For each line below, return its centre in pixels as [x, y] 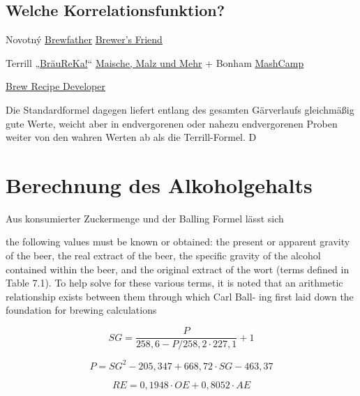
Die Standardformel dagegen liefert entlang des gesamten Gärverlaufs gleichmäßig [180, 109]
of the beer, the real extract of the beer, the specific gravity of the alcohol [163, 256]
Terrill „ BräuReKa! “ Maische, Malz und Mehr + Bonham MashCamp [155, 62]
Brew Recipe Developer [55, 86]
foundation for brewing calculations [81, 310]
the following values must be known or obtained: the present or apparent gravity [178, 242]
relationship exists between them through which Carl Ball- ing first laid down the [180, 296]
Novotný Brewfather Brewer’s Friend [84, 39]
